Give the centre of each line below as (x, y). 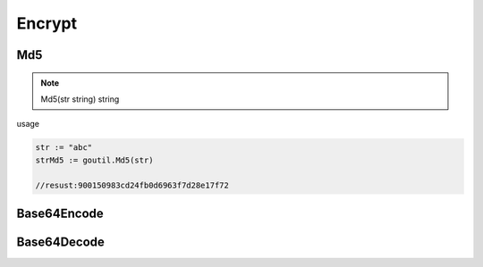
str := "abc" (64, 148)
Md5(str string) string (80, 99)
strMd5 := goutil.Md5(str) (94, 160)
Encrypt (47, 23)
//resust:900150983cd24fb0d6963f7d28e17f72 (132, 185)
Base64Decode (60, 242)
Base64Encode (60, 213)
